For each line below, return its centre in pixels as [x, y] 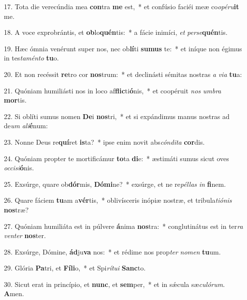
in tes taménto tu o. [31, 58]
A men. [14, 293]
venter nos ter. [25, 235]
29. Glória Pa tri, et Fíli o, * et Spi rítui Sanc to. [75, 268]
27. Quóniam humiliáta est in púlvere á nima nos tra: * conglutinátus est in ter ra [123, 226]
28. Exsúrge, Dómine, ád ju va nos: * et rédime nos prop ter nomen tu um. [112, 251]
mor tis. [15, 100]
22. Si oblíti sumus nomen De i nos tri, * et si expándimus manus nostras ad [117, 116]
